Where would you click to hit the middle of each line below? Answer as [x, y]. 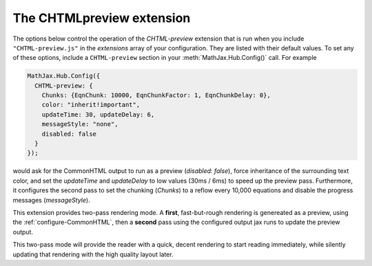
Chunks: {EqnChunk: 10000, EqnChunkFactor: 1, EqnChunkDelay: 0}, [156, 95]
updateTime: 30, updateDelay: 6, [98, 114]
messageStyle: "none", [80, 124]
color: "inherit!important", [91, 105]
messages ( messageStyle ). [51, 200]
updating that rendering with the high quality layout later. [93, 254]
